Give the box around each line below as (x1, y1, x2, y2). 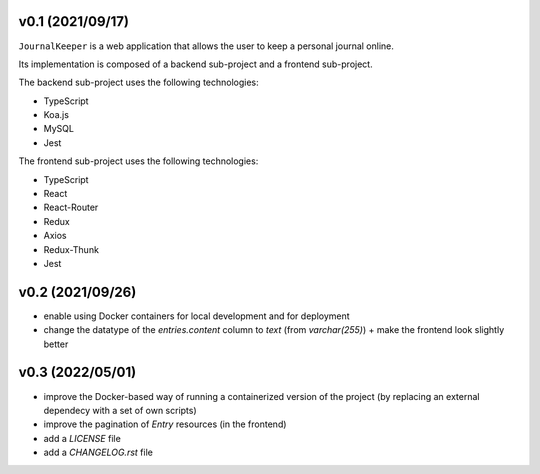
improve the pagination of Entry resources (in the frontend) (43, 418, 287, 430)
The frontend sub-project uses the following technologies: (18, 155, 259, 167)
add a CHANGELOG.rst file (43, 446, 154, 459)
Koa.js (43, 109, 70, 121)
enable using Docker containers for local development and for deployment (43, 310, 350, 322)
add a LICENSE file (43, 432, 122, 444)
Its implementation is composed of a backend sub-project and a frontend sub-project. (18, 58, 374, 70)
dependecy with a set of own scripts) (43, 404, 197, 416)
